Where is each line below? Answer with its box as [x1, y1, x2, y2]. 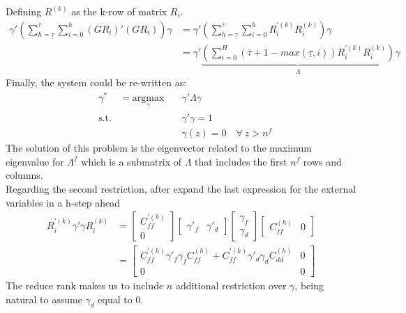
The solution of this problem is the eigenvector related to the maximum [6, 141, 312, 155]
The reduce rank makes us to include [6, 278, 164, 292]
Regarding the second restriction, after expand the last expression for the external [6, 181, 356, 195]
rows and [303, 154, 342, 168]
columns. [6, 168, 43, 182]
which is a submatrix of [81, 154, 181, 168]
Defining [6, 4, 42, 18]
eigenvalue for [6, 154, 64, 168]
